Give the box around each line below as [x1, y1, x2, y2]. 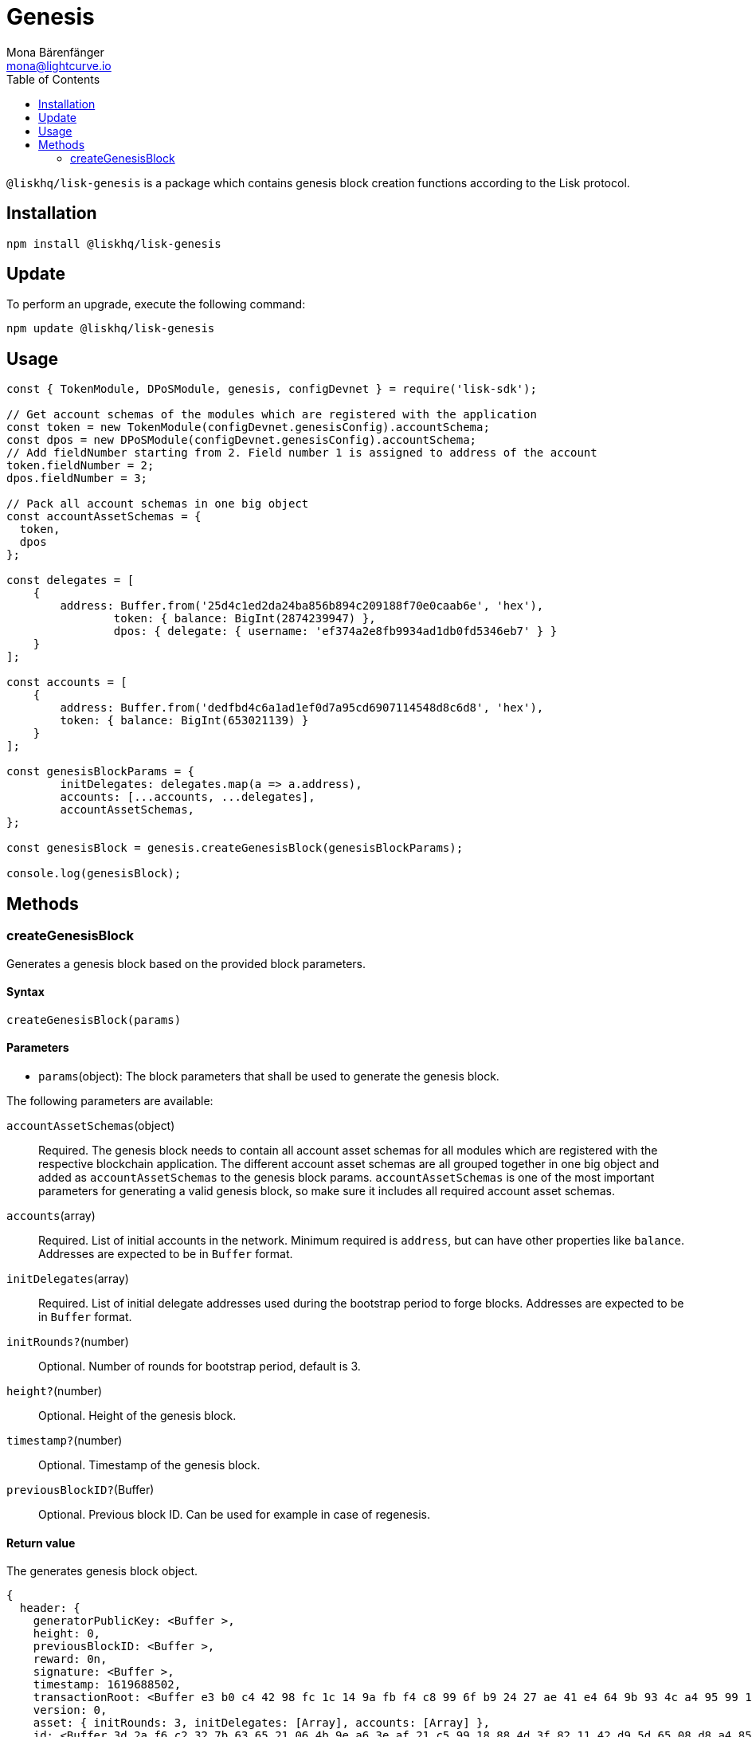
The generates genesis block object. [6, 1564, 198, 1578]
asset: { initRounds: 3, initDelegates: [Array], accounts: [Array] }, [33, 1716, 490, 1730]
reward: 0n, [33, 1653, 108, 1666]
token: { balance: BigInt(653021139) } [60, 714, 309, 727]
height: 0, [33, 1627, 101, 1641]
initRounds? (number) [6, 1334, 129, 1348]
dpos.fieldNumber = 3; [6, 472, 148, 485]
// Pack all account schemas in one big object [6, 497, 309, 511]
